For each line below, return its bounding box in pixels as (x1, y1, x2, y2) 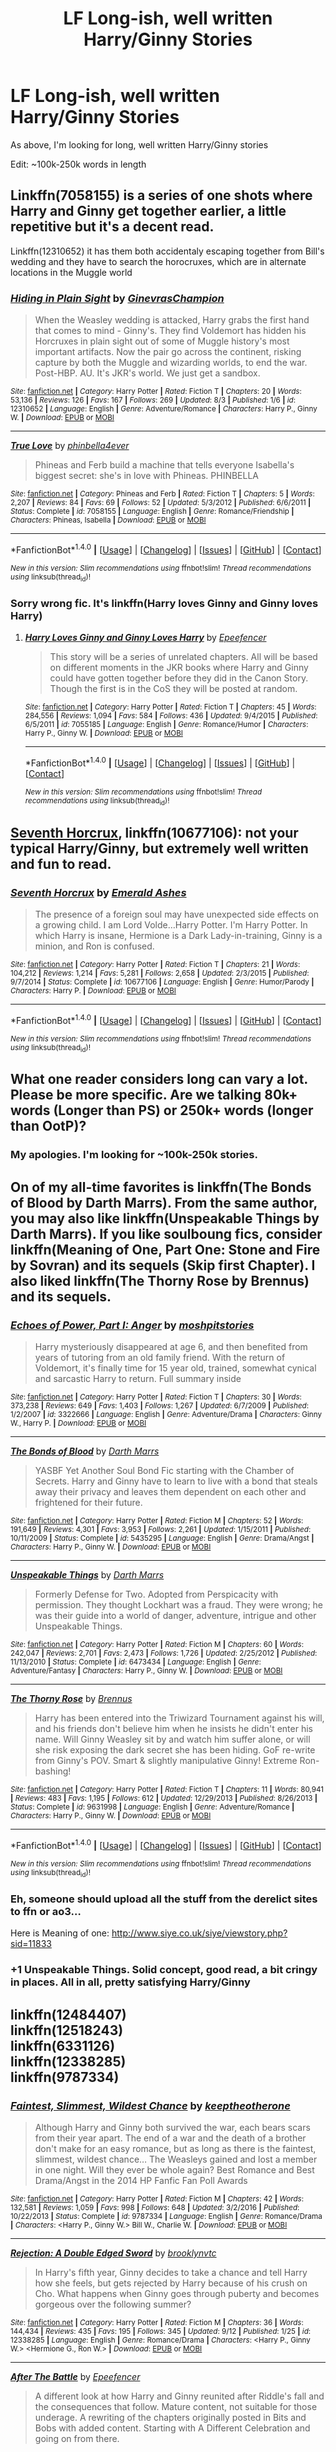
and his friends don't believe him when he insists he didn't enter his (34, 1722, 313, 1734)
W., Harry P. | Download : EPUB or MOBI (10, 1418, 147, 1428)
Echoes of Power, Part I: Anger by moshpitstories (10, 1318, 255, 1332)
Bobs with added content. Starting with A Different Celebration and (34, 2422, 311, 2434)
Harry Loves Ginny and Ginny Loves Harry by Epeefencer (24, 632, 267, 644)
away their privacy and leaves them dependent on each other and (34, 1485, 307, 1497)
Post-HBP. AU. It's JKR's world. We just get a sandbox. (34, 367, 261, 379)
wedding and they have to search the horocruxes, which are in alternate (10, 255, 307, 267)
